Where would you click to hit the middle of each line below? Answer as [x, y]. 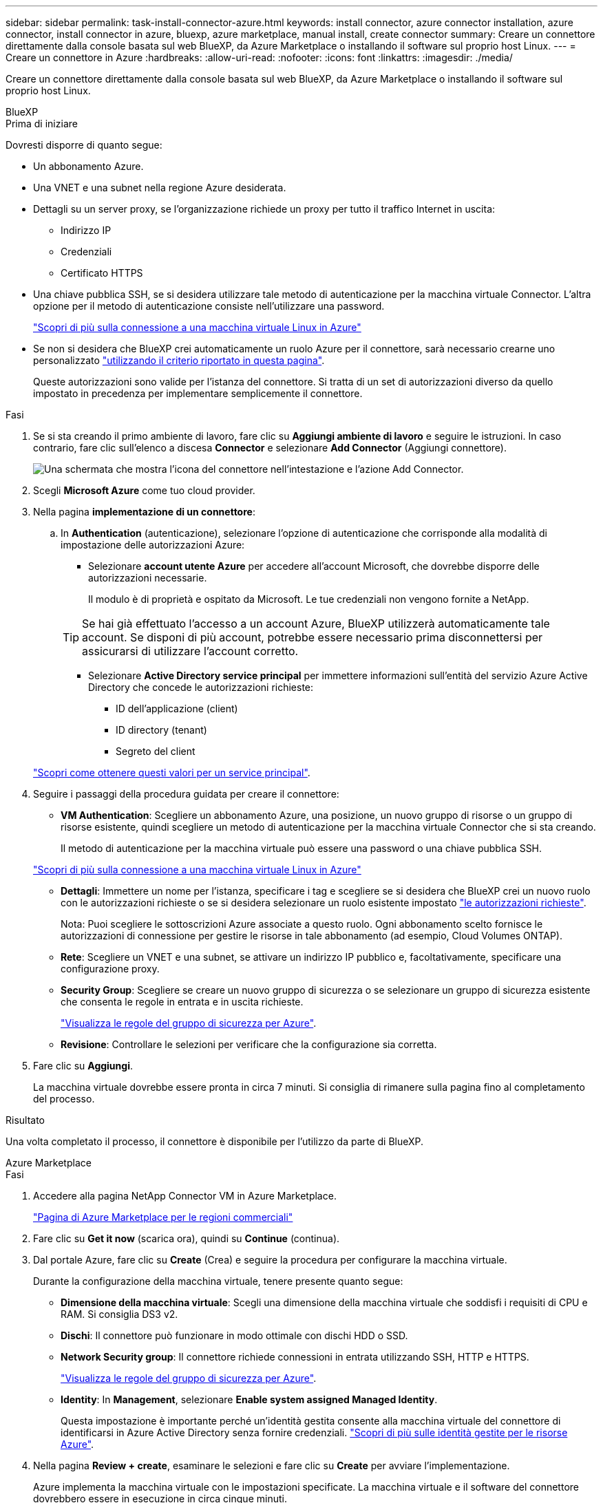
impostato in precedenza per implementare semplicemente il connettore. [198, 393]
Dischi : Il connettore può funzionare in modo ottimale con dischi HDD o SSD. [234, 1335]
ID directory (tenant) [161, 730]
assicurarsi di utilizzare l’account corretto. [190, 651]
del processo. [64, 1099]
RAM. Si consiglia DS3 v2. [119, 1314]
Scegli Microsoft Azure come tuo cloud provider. [144, 490]
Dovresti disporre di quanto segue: [84, 145]
